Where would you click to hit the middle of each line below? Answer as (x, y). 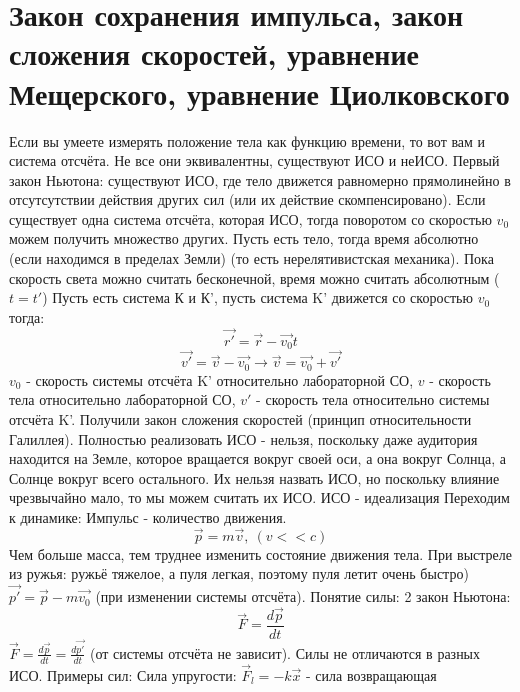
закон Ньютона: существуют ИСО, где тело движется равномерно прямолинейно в (260, 179)
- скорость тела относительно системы (373, 399)
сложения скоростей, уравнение (214, 53)
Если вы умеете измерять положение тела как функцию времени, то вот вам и (247, 140)
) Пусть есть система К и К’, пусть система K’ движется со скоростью (257, 297)
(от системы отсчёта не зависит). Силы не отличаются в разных (285, 652)
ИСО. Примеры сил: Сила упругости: (123, 674)
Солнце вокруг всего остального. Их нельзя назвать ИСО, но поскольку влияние (254, 477)
